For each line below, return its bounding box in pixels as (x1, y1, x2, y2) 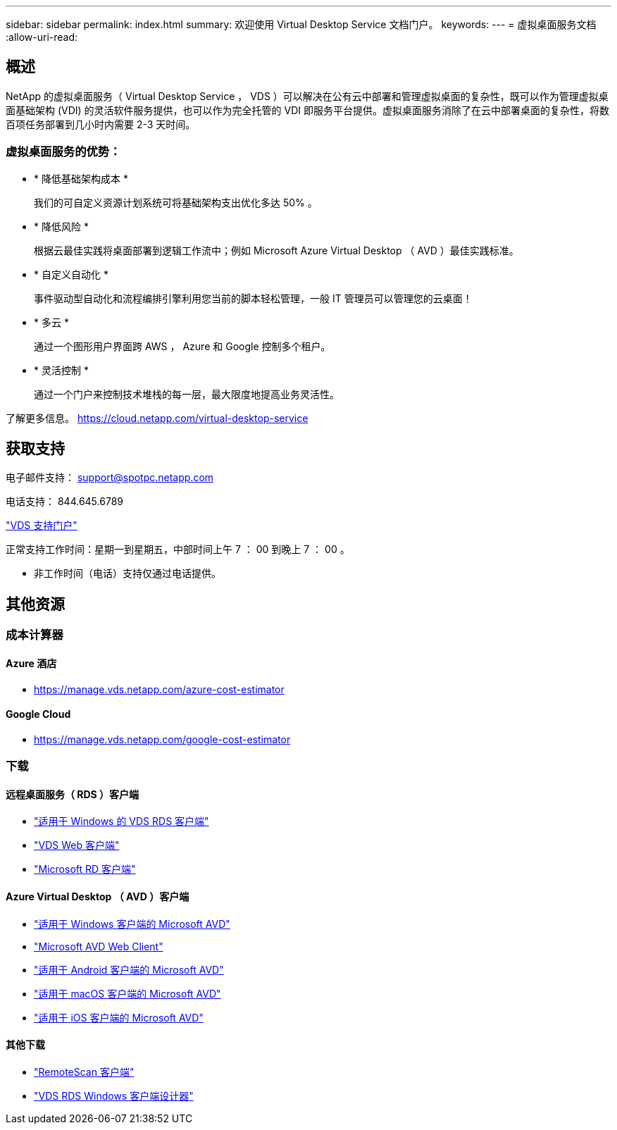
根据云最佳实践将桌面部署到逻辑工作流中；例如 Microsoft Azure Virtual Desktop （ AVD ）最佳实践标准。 (34, 244, 519, 256)
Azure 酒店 (6, 657, 57, 669)
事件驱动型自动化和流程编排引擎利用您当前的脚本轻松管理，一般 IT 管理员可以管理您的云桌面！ (34, 292, 473, 304)
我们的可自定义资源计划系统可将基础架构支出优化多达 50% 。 (34, 196, 318, 209)
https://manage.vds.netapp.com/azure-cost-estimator (34, 683, 285, 695)
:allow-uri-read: (6, 31, 78, 43)
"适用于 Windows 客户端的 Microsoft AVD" (34, 917, 230, 930)
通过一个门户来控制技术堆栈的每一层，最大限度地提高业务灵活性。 (34, 387, 339, 400)
